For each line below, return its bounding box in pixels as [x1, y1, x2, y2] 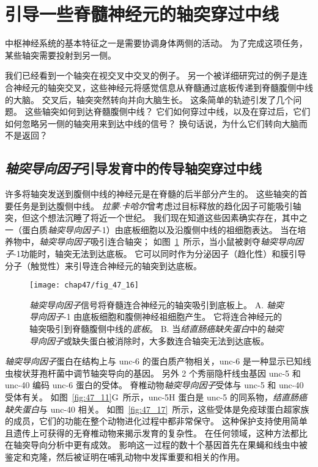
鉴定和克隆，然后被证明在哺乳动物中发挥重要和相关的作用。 [5, 451, 245, 463]
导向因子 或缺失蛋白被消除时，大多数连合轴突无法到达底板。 [29, 334, 269, 347]
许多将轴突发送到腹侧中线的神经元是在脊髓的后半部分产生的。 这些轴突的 [5, 187, 299, 200]
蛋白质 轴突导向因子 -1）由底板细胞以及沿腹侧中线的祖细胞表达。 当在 [21, 223, 298, 236]
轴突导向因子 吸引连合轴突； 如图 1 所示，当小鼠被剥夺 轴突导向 [39, 235, 295, 248]
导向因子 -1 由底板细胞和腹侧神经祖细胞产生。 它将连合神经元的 [29, 310, 282, 323]
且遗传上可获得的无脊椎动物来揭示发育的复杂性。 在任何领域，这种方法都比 [5, 426, 308, 439]
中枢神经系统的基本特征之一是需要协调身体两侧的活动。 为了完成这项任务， [5, 37, 308, 49]
